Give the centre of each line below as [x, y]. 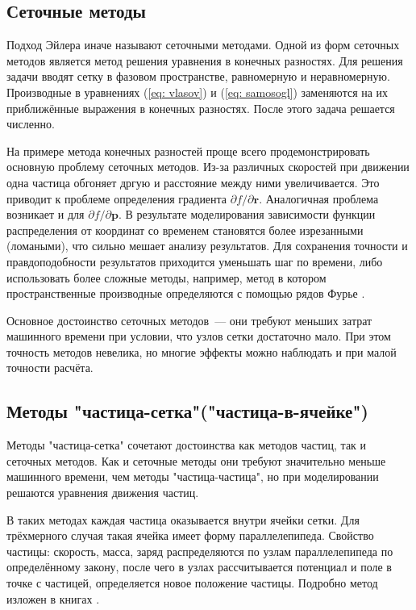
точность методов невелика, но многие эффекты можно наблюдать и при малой [202, 351]
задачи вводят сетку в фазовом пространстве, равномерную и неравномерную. [198, 76]
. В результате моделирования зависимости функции [247, 214]
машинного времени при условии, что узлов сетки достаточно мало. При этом [199, 336]
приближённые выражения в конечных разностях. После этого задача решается [201, 108]
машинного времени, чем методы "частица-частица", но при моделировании [193, 476]
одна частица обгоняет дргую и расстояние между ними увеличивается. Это [193, 182]
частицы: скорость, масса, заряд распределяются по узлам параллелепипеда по [200, 551]
